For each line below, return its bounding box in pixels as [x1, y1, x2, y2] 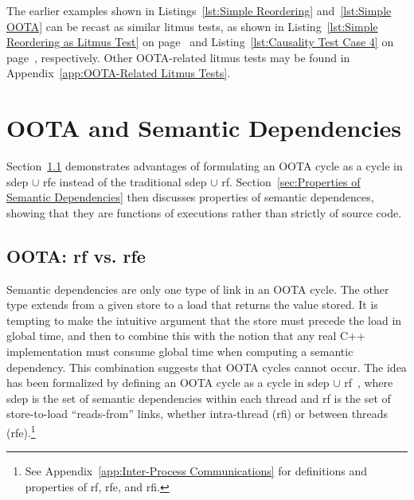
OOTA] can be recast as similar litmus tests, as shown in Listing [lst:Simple [6, 18, 378, 34]
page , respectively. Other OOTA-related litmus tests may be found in [6, 49, 350, 65]
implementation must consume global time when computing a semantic [6, 343, 353, 360]
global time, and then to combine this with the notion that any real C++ [6, 327, 365, 344]
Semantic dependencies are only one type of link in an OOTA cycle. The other [6, 280, 389, 297]
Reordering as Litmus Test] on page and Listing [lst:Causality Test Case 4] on [6, 33, 394, 50]
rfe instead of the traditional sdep [42, 173, 207, 189]
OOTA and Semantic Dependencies [6, 111, 402, 144]
